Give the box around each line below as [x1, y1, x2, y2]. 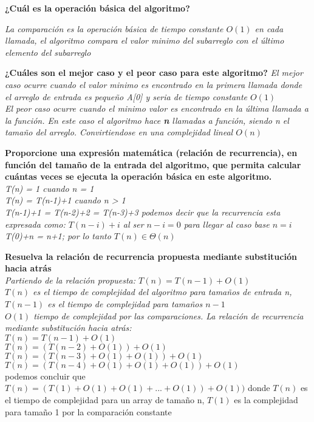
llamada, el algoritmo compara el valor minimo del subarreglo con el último [5, 34, 284, 47]
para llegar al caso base [183, 217, 270, 230]
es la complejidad [234, 393, 298, 406]
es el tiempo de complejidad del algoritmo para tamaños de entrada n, [33, 285, 292, 298]
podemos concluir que [5, 369, 86, 382]
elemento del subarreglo [5, 46, 91, 58]
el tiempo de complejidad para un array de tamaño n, [5, 393, 205, 406]
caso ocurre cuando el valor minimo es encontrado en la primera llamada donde [5, 78, 302, 90]
